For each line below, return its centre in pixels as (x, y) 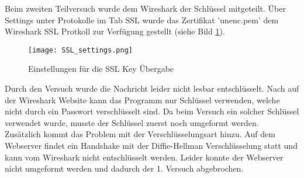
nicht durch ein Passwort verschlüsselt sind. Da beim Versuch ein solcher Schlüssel (152, 111)
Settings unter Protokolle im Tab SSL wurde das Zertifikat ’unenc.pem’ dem (142, 20)
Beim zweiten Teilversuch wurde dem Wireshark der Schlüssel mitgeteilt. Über (145, 8)
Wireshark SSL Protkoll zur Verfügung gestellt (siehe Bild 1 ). (115, 31)
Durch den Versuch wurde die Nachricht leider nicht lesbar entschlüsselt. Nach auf (152, 88)
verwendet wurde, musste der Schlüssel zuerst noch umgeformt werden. (132, 122)
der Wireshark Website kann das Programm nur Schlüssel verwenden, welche (142, 100)
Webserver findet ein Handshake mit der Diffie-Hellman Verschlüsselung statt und (151, 145)
